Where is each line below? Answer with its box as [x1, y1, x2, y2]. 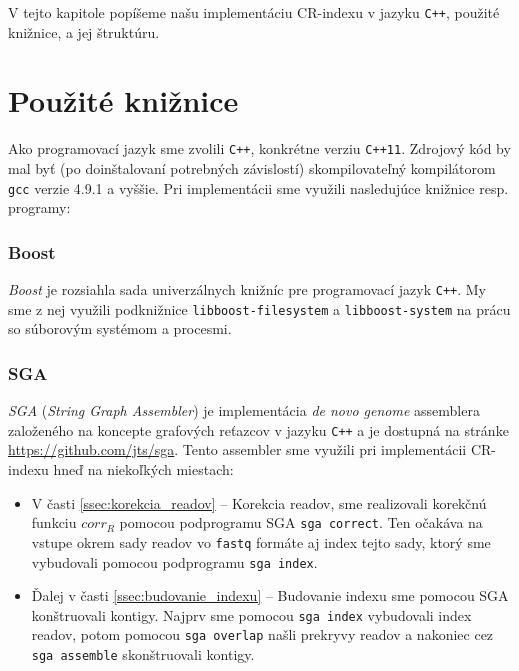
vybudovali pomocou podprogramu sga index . [31, 551, 318, 572]
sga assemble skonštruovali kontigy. [31, 644, 255, 665]
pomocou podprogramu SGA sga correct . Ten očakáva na [119, 512, 483, 533]
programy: [8, 197, 71, 218]
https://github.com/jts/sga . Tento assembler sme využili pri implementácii [8, 439, 467, 460]
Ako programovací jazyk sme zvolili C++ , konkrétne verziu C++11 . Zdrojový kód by [8, 138, 511, 159]
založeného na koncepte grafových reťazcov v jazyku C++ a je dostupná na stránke [8, 419, 509, 440]
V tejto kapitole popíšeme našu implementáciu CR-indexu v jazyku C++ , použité [8, 2, 500, 22]
